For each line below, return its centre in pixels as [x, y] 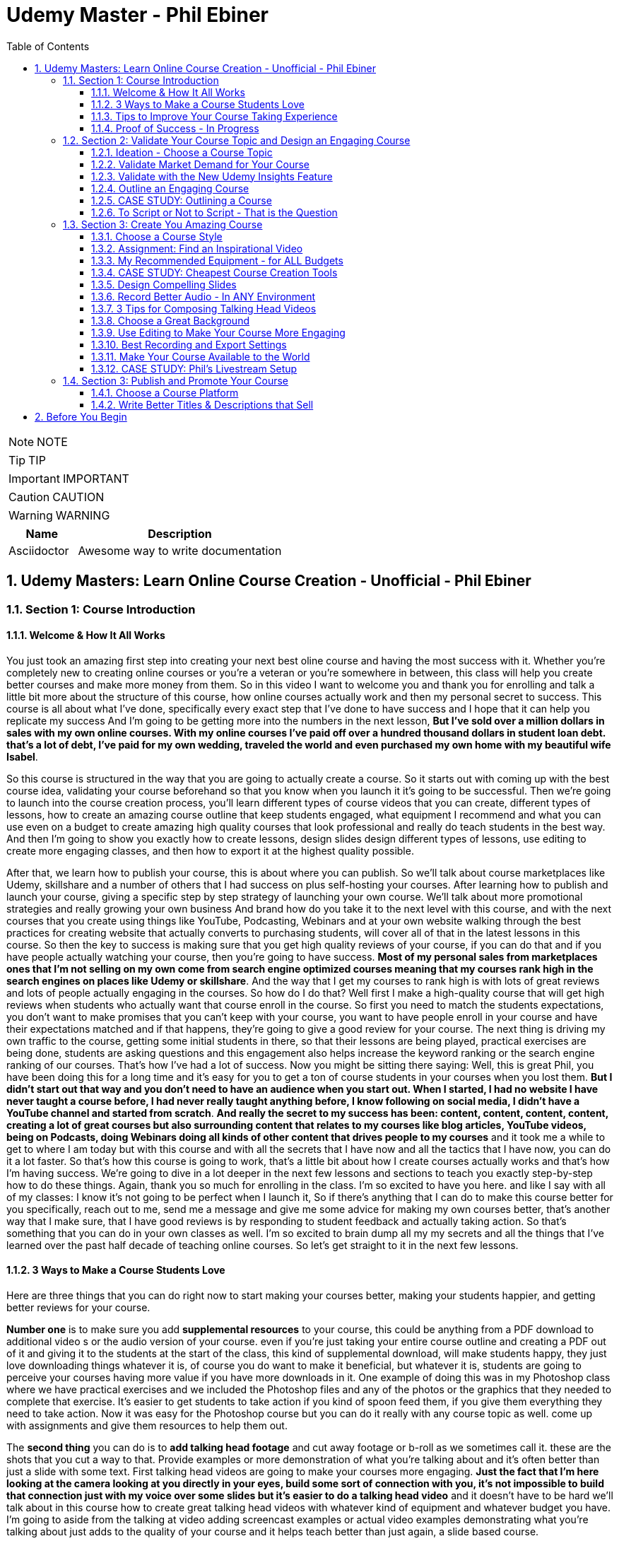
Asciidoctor [39, 550]
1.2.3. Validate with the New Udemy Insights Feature [212, 176]
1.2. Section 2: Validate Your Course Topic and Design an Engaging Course [237, 140]
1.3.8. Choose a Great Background [170, 320]
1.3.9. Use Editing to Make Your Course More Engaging [218, 332]
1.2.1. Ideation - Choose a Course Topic [182, 152]
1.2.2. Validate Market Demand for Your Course [200, 164]
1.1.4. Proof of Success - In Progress [175, 128]
